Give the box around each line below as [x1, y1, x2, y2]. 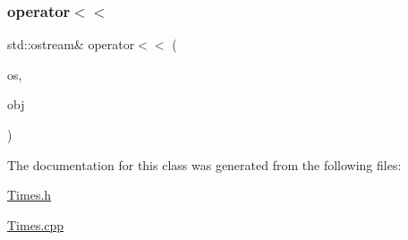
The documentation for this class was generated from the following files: [7, 155, 402, 174]
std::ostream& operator [7, 35, 135, 54]
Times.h [7, 185, 52, 204]
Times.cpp [7, 215, 64, 234]
